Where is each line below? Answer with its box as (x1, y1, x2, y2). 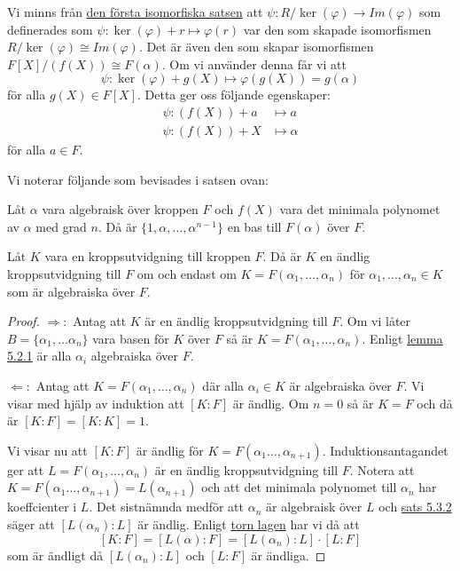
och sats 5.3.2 (378, 497, 452, 516)
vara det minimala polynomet (279, 200, 441, 218)
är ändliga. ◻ (251, 545, 326, 564)
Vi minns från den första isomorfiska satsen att (7, 3, 263, 20)
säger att (7, 514, 55, 533)
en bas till (227, 217, 282, 235)
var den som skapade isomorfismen (243, 20, 432, 38)
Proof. (7, 312, 40, 330)
